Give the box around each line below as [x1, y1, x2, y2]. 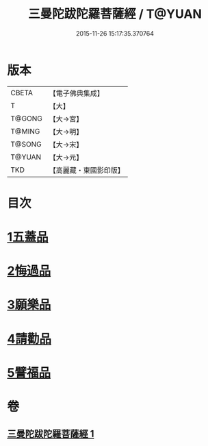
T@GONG [10, 114, 42, 123]
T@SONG [10, 139, 42, 149]
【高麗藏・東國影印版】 [49, 165, 125, 175]
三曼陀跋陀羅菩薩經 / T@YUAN [28, 6, 202, 22]
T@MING [10, 126, 40, 136]
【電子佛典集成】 [49, 88, 104, 98]
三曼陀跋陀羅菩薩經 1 [7, 428, 94, 440]
